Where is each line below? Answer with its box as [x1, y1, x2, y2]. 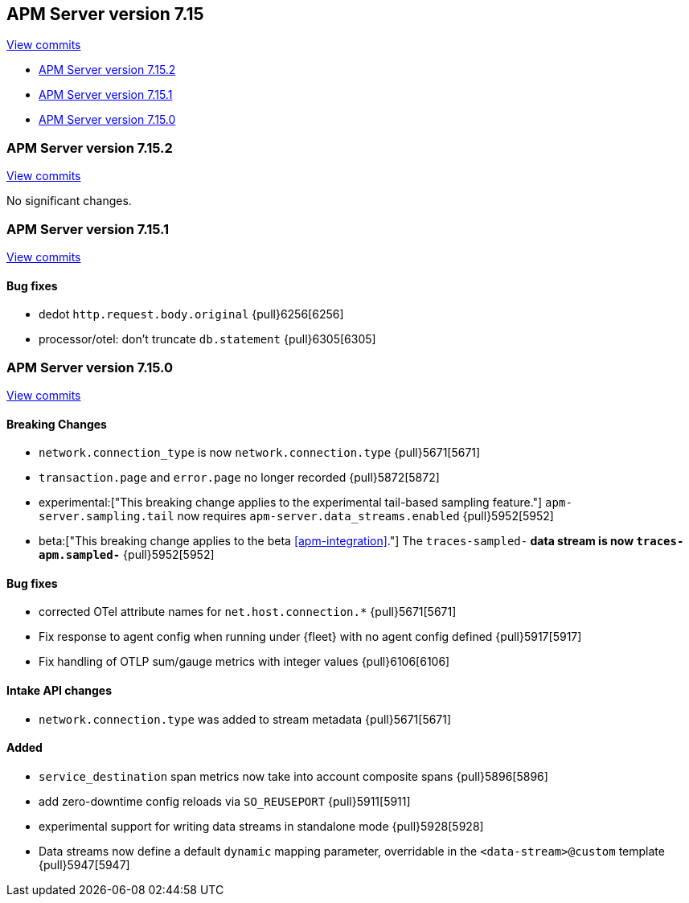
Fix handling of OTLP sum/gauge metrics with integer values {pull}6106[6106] [39, 655, 450, 669]
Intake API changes [6, 683, 113, 697]
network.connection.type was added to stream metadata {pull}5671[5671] [39, 712, 452, 726]
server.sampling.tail [39, 510, 174, 523]
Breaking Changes [6, 417, 107, 431]
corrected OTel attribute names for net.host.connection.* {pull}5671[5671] [39, 605, 457, 619]
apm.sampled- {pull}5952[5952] [39, 548, 215, 562]
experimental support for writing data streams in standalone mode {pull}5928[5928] [39, 819, 484, 833]
